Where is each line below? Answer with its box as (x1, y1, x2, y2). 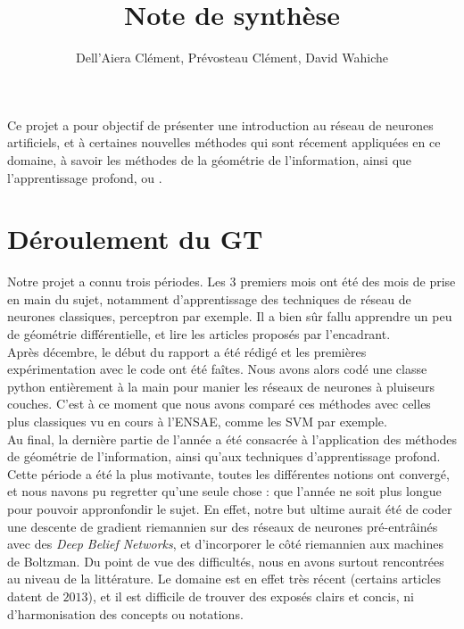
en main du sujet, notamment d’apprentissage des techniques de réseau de (7, 289, 411, 308)
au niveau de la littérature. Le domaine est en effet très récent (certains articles (7, 569, 441, 588)
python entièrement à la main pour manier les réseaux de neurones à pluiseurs (7, 377, 435, 395)
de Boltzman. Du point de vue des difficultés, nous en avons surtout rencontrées (7, 551, 444, 570)
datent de (7, 586, 59, 605)
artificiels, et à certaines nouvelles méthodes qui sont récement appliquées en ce (7, 133, 441, 152)
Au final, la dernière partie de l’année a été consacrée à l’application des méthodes (7, 429, 457, 448)
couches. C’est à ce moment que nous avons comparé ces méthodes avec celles (7, 394, 431, 413)
